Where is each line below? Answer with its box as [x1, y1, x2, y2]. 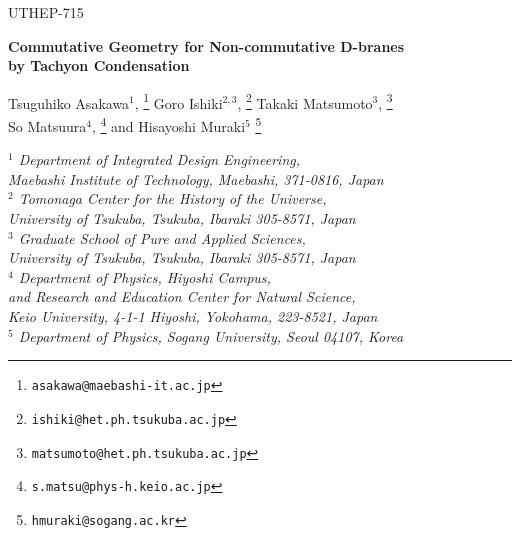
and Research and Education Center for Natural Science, [8, 286, 356, 307]
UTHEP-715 [8, 2, 84, 22]
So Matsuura [8, 115, 87, 136]
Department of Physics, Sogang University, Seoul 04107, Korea [18, 325, 404, 346]
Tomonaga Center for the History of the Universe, [18, 188, 327, 209]
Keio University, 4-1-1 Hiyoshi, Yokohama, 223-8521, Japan [8, 306, 378, 327]
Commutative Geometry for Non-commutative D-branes [8, 35, 405, 56]
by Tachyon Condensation [8, 55, 190, 76]
